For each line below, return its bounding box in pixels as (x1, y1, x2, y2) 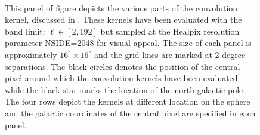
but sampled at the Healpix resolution (100, 24, 240, 37)
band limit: (5, 24, 45, 37)
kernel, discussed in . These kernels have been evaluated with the (5, 13, 242, 26)
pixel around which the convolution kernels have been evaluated (5, 72, 238, 84)
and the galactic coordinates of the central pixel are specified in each (5, 106, 256, 119)
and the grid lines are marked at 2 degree (94, 48, 246, 60)
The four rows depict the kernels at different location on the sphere (5, 95, 250, 108)
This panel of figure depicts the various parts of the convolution (5, 1, 238, 14)
